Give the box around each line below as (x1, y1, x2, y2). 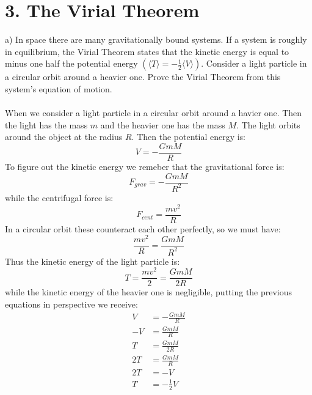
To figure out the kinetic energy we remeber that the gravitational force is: (5, 160, 285, 172)
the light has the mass (5, 118, 88, 131)
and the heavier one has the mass (100, 118, 225, 131)
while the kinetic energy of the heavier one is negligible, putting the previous (5, 286, 292, 298)
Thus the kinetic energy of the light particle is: (5, 254, 180, 267)
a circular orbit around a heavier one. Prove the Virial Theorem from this (5, 70, 281, 83)
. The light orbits (236, 118, 300, 131)
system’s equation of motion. (5, 82, 112, 95)
